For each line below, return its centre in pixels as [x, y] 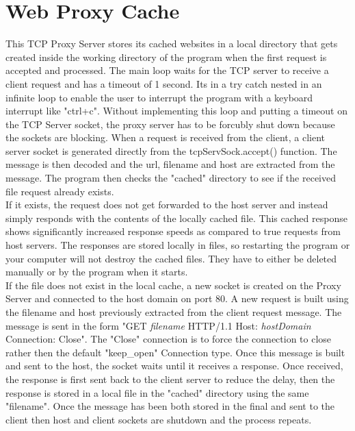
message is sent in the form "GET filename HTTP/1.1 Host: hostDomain [158, 325]
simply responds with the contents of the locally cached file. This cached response [176, 218]
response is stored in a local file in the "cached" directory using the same [157, 392]
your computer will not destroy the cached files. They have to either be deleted [171, 258]
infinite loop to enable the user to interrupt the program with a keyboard [159, 97]
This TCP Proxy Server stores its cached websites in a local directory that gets [172, 44]
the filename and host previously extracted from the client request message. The [174, 312]
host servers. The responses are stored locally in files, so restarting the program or [178, 245]
